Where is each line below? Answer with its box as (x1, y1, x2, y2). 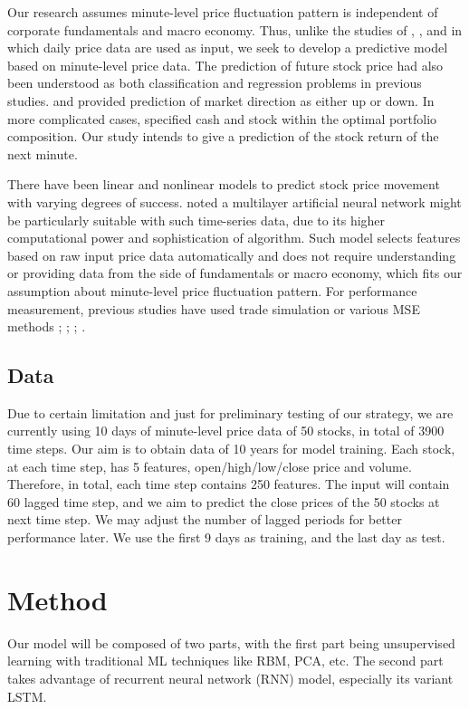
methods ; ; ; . (7, 317, 86, 336)
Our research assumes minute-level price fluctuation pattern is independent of (7, 3, 438, 21)
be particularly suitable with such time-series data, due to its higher (7, 210, 386, 229)
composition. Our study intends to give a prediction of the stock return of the (7, 127, 439, 146)
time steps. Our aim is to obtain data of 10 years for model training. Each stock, (7, 439, 455, 458)
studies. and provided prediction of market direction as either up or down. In (7, 91, 435, 110)
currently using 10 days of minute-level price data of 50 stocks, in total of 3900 (7, 421, 445, 440)
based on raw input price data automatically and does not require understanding (7, 245, 456, 264)
